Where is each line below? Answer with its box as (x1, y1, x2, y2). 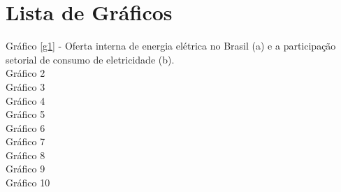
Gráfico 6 (6, 120, 45, 135)
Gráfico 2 (6, 66, 45, 80)
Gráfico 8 (6, 147, 45, 162)
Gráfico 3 (6, 79, 45, 94)
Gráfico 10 (6, 175, 50, 190)
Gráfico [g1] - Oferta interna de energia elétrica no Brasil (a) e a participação (6, 38, 336, 53)
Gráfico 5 (6, 107, 45, 121)
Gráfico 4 (6, 93, 45, 108)
